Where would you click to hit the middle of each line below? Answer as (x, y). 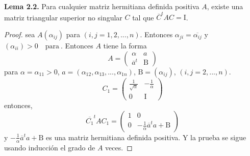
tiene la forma (125, 45)
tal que (143, 17)
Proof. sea (20, 34)
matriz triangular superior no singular (63, 17)
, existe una (225, 6)
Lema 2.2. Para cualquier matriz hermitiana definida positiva (102, 6)
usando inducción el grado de (50, 147)
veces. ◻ (119, 147)
